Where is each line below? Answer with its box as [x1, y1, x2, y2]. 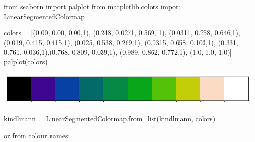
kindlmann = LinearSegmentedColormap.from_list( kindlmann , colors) [4, 114, 216, 124]
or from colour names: [4, 130, 70, 140]
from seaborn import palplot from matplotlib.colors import [4, 1, 181, 11]
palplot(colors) [4, 56, 48, 66]
